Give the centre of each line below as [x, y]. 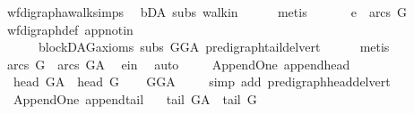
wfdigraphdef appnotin [70, 29]
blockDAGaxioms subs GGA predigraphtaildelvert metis [214, 47]
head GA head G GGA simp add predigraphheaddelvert [202, 81]
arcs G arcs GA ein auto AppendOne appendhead [178, 64]
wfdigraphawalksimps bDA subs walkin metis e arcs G [207, 12]
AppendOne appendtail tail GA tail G [135, 98]
